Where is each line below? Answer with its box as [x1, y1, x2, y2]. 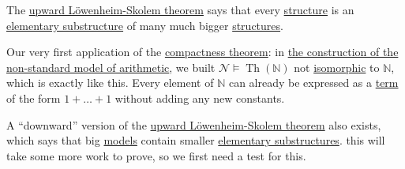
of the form [6, 89, 61, 106]
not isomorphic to [294, 58, 380, 75]
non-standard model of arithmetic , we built [6, 58, 216, 75]
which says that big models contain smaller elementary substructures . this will [6, 132, 385, 148]
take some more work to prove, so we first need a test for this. [6, 147, 306, 163]
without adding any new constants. [114, 89, 285, 106]
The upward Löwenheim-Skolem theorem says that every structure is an [6, 2, 354, 17]
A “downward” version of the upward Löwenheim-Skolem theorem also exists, [6, 116, 381, 133]
